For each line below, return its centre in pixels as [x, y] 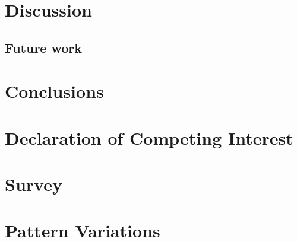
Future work [44, 47]
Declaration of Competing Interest [149, 137]
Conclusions [54, 91]
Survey [34, 184]
